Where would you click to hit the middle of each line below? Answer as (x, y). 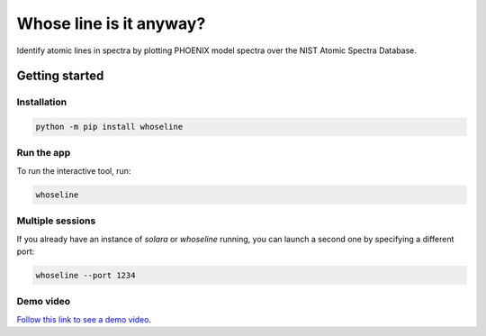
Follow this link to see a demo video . (84, 319)
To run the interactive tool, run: (74, 170)
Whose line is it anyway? (111, 23)
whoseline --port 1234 (85, 275)
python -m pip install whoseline (109, 127)
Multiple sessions (56, 221)
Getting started (60, 76)
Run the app (44, 153)
